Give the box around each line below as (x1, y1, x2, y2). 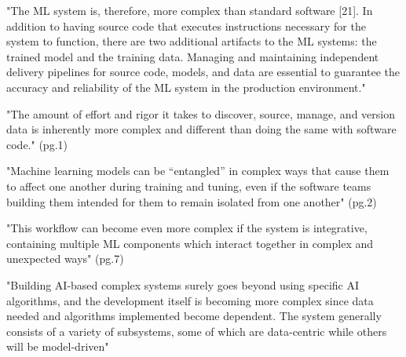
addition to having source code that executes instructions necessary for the (6, 17, 366, 34)
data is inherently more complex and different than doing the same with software (6, 121, 397, 137)
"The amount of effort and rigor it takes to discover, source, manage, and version (6, 105, 395, 122)
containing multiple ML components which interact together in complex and (6, 235, 374, 251)
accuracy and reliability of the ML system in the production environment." (6, 78, 366, 95)
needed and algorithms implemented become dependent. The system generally (6, 308, 382, 324)
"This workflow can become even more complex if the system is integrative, (6, 220, 368, 236)
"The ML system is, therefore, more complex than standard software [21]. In (6, 2, 373, 18)
